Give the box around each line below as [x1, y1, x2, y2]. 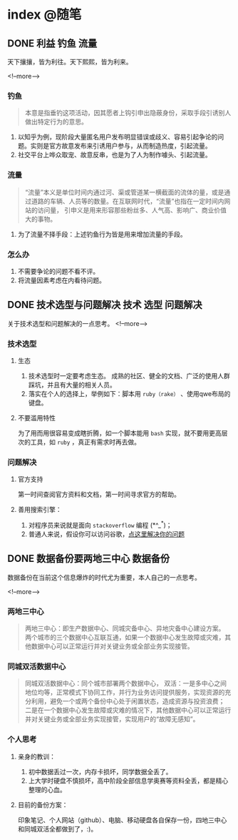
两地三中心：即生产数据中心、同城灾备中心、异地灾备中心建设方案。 [24, 624, 225, 633]
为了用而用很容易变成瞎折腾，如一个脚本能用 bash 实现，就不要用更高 [17, 429, 222, 437]
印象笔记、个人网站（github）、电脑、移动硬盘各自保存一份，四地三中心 [17, 816, 227, 824]
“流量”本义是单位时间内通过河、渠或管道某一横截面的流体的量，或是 [24, 187, 224, 197]
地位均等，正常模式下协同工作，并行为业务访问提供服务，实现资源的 [24, 688, 225, 697]
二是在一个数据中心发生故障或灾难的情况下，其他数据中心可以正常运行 [24, 706, 232, 715]
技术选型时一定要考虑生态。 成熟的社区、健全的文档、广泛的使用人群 [28, 372, 230, 380]
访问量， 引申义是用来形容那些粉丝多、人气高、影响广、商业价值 [37, 205, 227, 214]
